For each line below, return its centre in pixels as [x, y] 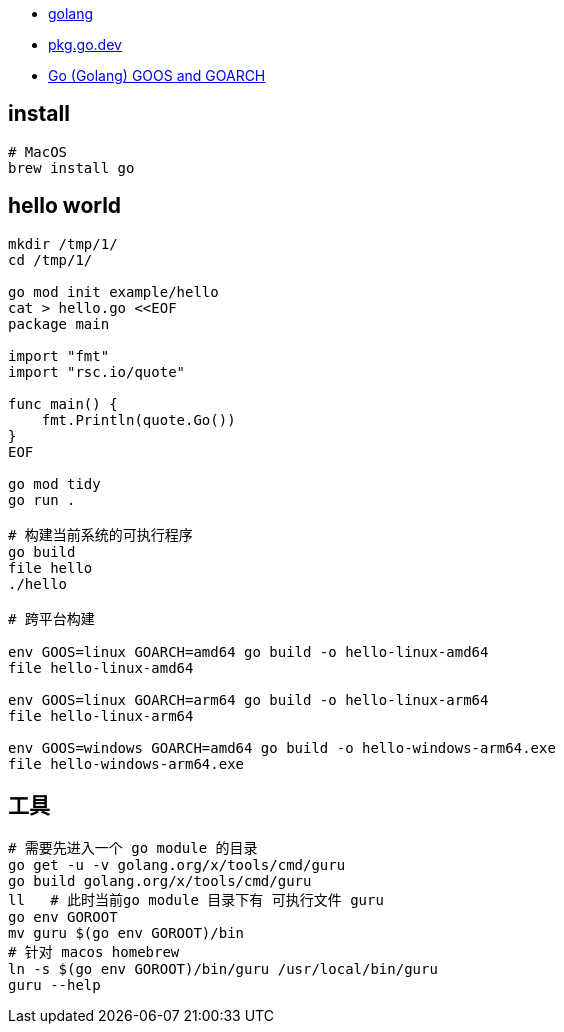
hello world [65, 206]
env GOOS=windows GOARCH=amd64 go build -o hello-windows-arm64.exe [282, 747]
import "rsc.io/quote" [97, 371]
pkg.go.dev [85, 44]
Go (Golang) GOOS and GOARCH [157, 75]
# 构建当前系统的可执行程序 [100, 534]
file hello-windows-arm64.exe [126, 763]
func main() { [63, 403]
